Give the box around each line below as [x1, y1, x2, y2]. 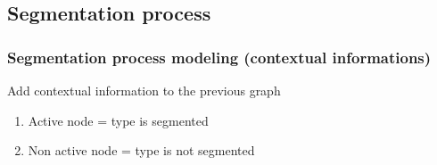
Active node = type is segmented [28, 111, 209, 129]
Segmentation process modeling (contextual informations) [7, 45, 432, 68]
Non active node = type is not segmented [28, 141, 255, 160]
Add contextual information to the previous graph [7, 81, 281, 99]
